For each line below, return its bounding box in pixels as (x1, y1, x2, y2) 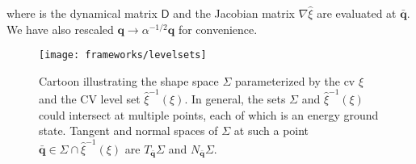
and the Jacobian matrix (173, 5, 296, 21)
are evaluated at (317, 5, 397, 21)
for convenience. (178, 20, 258, 37)
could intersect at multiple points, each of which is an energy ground (39, 106, 379, 123)
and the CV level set (39, 90, 141, 107)
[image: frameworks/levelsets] (39, 49, 207, 61)
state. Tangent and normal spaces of (39, 122, 218, 139)
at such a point (233, 122, 309, 139)
